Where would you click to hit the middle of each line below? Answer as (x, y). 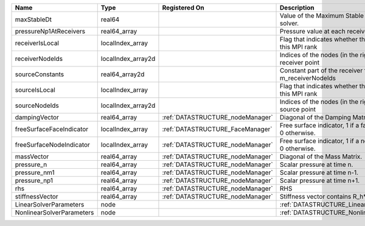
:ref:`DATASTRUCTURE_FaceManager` (217, 129)
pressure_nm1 (35, 172)
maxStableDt (33, 19)
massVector (32, 157)
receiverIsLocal (37, 43)
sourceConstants (39, 74)
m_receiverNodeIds (308, 78)
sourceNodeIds (37, 105)
